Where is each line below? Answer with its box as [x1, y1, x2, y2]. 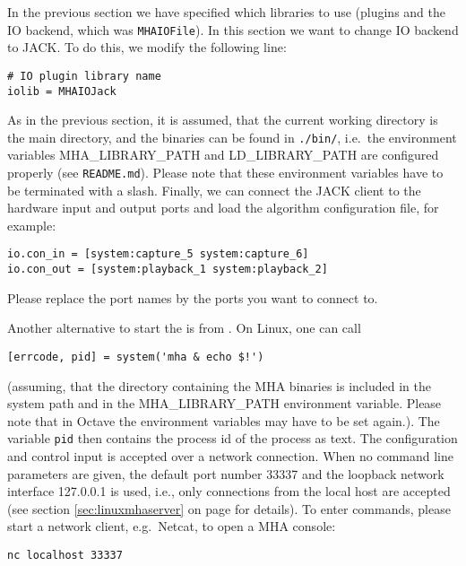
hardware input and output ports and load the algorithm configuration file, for [7, 198, 439, 217]
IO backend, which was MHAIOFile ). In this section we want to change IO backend [7, 20, 459, 39]
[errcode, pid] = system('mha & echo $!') [7, 350, 264, 363]
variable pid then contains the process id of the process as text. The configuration [7, 429, 458, 448]
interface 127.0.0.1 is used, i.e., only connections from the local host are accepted [7, 482, 451, 501]
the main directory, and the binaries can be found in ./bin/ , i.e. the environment [7, 127, 457, 146]
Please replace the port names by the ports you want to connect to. [7, 288, 378, 307]
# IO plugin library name [7, 69, 161, 83]
